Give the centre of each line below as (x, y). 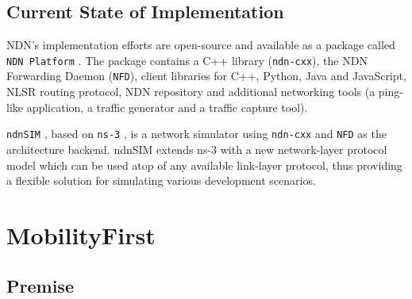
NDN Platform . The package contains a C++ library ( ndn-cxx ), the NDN (187, 60)
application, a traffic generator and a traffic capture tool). (167, 107)
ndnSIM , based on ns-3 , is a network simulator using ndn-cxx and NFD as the (196, 134)
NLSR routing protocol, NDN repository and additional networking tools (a (191, 92)
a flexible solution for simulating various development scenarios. (161, 180)
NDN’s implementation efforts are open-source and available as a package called (201, 45)
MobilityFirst (81, 234)
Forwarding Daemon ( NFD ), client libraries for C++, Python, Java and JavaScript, (206, 76)
